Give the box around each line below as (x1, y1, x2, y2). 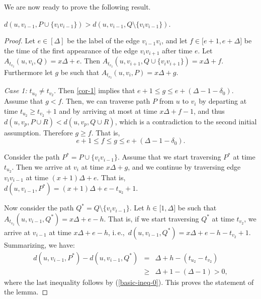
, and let (161, 35, 188, 46)
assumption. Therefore (4, 127, 73, 137)
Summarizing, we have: (4, 239, 75, 250)
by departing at (199, 96, 247, 106)
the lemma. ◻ (4, 286, 48, 297)
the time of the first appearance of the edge (4, 45, 138, 55)
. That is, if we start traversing (104, 213, 199, 223)
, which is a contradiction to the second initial (115, 116, 257, 126)
